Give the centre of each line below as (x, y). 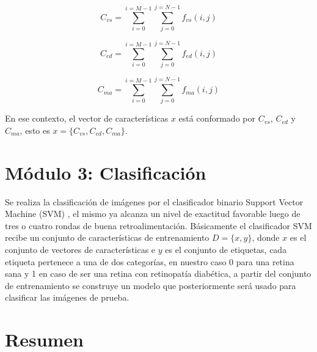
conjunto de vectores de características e (80, 250)
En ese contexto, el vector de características (87, 118)
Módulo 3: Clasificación (106, 172)
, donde (266, 237)
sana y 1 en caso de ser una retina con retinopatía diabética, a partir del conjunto (158, 273)
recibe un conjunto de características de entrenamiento (107, 237)
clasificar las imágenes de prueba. (67, 297)
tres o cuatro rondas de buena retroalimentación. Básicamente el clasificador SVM (158, 225)
